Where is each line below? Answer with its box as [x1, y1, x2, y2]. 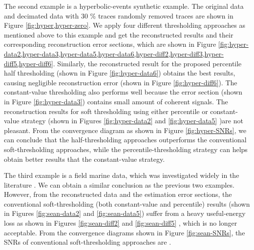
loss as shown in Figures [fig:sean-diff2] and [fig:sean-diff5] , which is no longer [4, 218, 237, 228]
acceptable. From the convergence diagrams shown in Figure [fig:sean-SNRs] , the [4, 227, 245, 237]
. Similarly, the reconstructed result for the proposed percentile [53, 58, 242, 68]
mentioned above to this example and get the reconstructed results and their [4, 29, 233, 39]
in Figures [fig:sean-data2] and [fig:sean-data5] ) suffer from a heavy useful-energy [4, 208, 246, 218]
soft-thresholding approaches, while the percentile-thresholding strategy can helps [4, 144, 248, 154]
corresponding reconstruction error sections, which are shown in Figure [4, 39, 216, 49]
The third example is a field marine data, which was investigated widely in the [4, 170, 239, 180]
